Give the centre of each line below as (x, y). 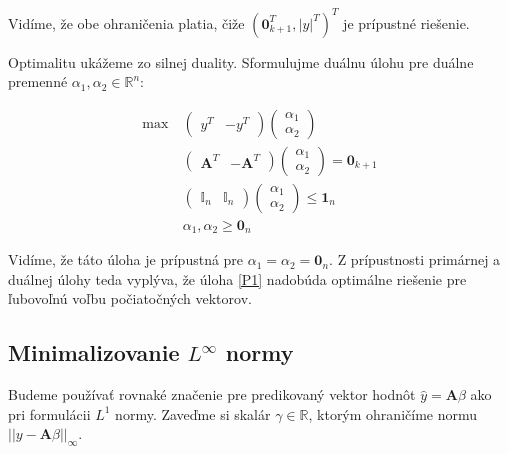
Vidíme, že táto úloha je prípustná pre (126, 259)
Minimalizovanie (94, 352)
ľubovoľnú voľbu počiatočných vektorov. (130, 298)
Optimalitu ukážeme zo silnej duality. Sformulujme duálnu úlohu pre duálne (241, 61)
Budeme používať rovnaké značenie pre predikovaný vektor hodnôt (212, 394)
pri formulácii (49, 413)
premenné (38, 81)
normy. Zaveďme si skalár (193, 413)
